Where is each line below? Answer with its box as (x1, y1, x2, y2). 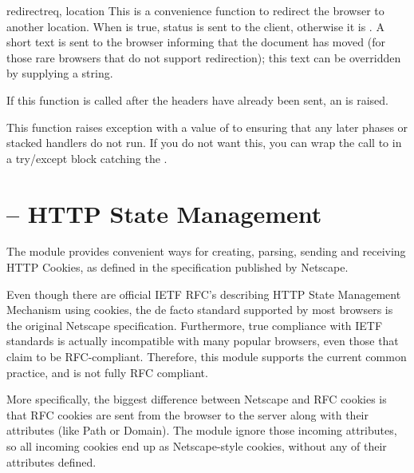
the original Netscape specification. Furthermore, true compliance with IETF (6, 316, 383, 333)
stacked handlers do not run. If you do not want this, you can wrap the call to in (6, 134, 402, 151)
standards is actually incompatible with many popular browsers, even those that (6, 332, 399, 349)
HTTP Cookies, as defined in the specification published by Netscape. (6, 259, 349, 276)
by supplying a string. (6, 65, 113, 81)
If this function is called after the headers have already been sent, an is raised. (6, 91, 388, 108)
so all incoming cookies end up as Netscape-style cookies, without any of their (6, 438, 387, 454)
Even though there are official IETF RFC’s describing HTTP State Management (6, 285, 401, 302)
